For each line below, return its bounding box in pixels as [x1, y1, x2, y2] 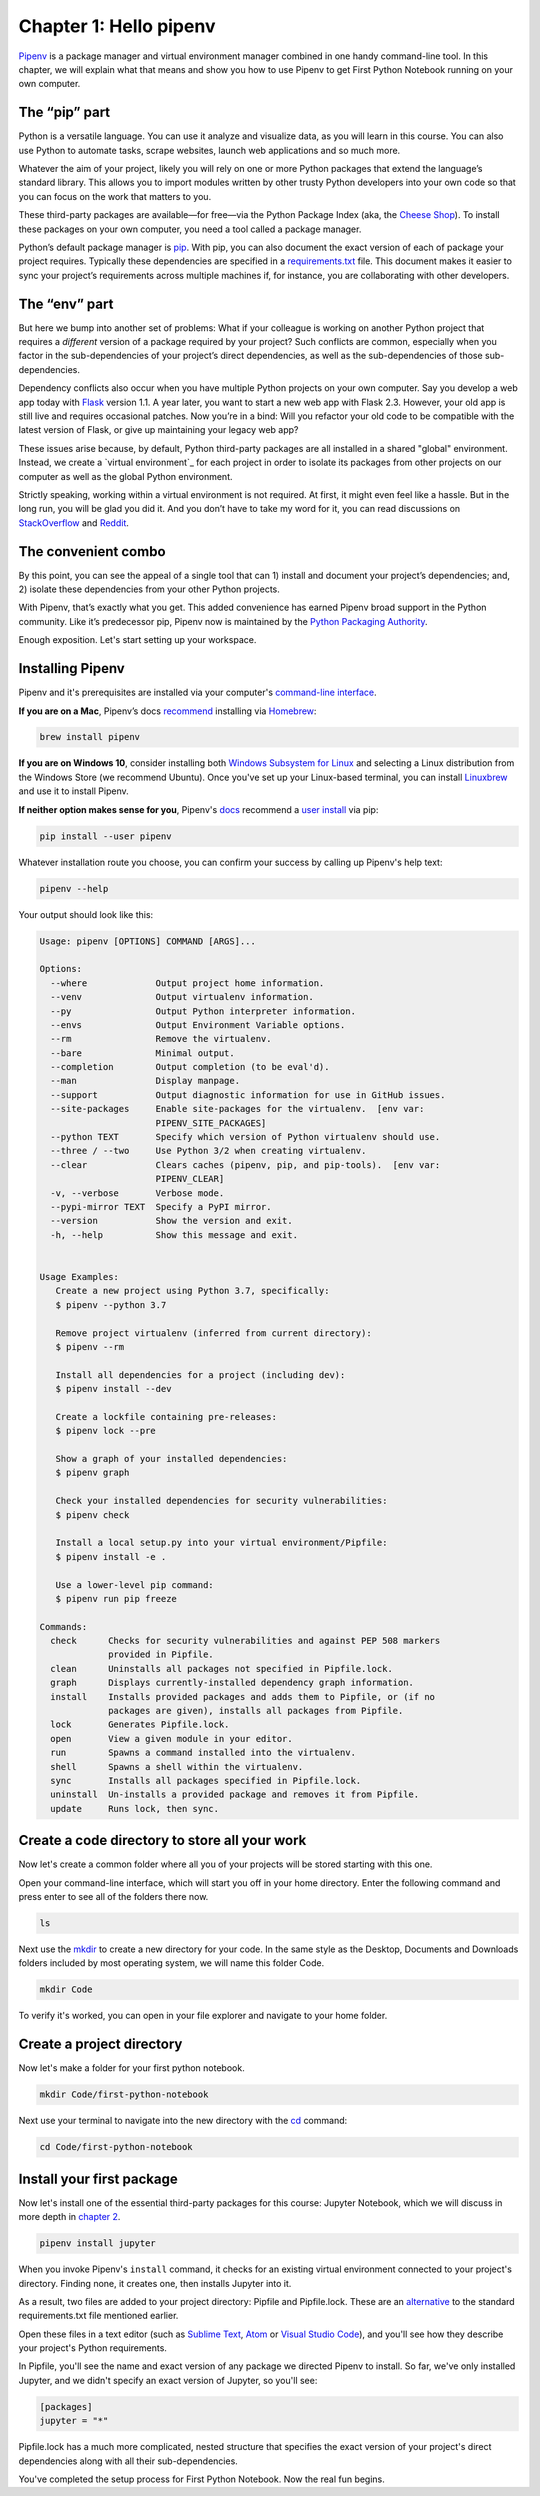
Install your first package [18, 2170, 179, 2187]
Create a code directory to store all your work [18, 1832, 307, 1849]
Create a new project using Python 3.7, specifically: [55, 1285, 330, 1297]
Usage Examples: [39, 1271, 120, 1282]
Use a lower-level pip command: [55, 1579, 214, 1590]
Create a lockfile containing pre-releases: [55, 1411, 277, 1422]
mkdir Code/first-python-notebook [39, 2089, 209, 2100]
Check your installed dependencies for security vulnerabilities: [55, 1495, 388, 1507]
